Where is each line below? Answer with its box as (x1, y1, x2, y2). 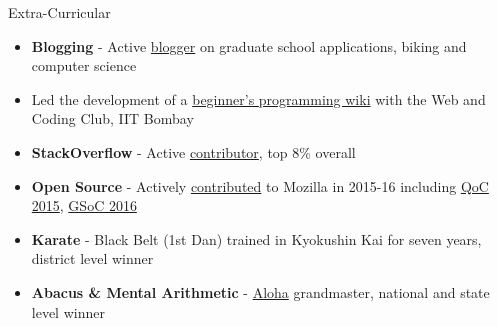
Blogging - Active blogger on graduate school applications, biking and (31, 35, 467, 56)
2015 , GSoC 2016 (31, 195, 137, 216)
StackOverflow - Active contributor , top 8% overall (31, 141, 356, 162)
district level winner (31, 248, 154, 269)
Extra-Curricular (8, 2, 111, 22)
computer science (31, 55, 137, 76)
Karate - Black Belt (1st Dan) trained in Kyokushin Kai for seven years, (31, 228, 482, 249)
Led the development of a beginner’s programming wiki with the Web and (31, 88, 486, 109)
